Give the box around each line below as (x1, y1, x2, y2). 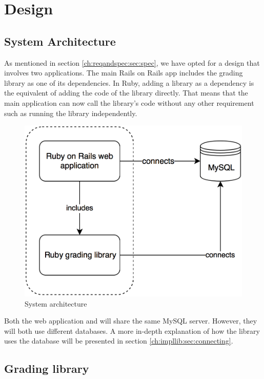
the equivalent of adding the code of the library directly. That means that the (4, 87, 248, 98)
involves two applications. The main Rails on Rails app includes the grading (4, 67, 243, 78)
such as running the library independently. (4, 107, 137, 118)
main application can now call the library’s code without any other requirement (4, 97, 254, 108)
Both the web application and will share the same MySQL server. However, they (4, 315, 257, 326)
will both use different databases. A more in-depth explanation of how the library (4, 325, 260, 336)
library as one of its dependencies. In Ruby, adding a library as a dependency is (4, 77, 254, 88)
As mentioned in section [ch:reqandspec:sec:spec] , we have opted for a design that (4, 57, 260, 68)
